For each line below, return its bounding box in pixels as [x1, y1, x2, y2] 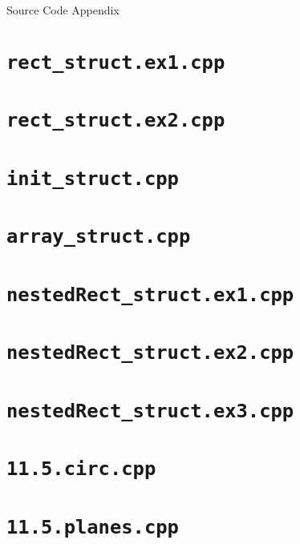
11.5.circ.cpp [6, 457, 156, 481]
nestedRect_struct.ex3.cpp [6, 399, 294, 422]
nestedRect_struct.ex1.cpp [6, 283, 294, 306]
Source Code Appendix [6, 2, 120, 18]
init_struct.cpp [6, 167, 179, 190]
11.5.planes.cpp [6, 515, 179, 538]
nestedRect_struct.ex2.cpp [6, 341, 294, 365]
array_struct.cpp [6, 225, 191, 248]
